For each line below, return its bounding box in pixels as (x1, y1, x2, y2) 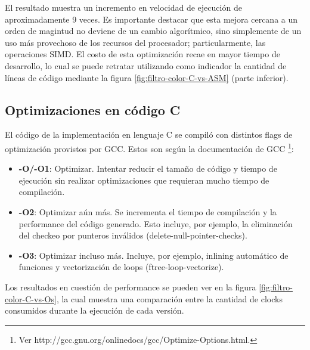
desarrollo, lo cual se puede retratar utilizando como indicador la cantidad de (5, 59, 287, 72)
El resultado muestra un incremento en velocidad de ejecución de (5, 1, 242, 13)
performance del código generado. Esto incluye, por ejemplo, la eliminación (18, 217, 293, 230)
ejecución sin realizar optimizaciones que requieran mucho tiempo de (18, 174, 269, 186)
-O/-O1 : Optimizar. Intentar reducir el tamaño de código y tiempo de (18, 162, 277, 175)
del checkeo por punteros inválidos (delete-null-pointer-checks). (18, 229, 247, 241)
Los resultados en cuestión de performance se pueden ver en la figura (5, 280, 256, 293)
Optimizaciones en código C (5, 100, 181, 119)
